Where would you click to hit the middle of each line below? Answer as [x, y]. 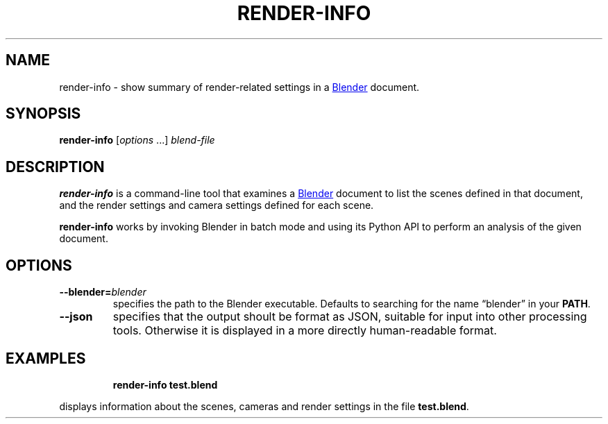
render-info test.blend [165, 384]
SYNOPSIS [43, 114]
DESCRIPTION [55, 167]
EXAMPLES [46, 358]
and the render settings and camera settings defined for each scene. [217, 205]
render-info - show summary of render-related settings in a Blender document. [239, 87]
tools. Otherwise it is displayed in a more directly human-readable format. [305, 331]
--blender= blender [103, 292]
